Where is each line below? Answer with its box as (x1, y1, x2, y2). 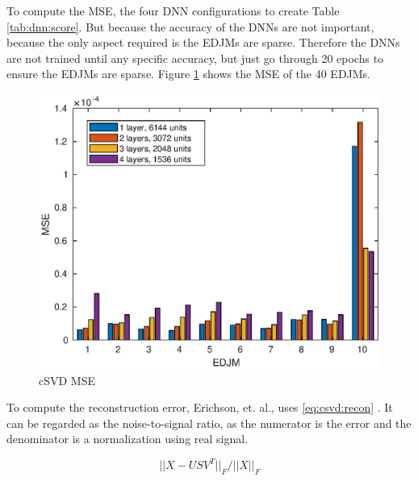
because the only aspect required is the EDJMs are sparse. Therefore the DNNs (6, 34, 400, 51)
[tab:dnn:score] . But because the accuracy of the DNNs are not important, (6, 18, 374, 35)
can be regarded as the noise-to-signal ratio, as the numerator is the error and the (6, 414, 412, 431)
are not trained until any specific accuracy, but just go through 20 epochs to (6, 49, 384, 66)
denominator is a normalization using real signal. (6, 430, 249, 447)
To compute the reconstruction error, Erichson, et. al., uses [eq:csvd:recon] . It (6, 399, 393, 416)
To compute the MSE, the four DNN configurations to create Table (6, 2, 340, 19)
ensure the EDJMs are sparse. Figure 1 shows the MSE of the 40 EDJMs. (6, 65, 371, 82)
